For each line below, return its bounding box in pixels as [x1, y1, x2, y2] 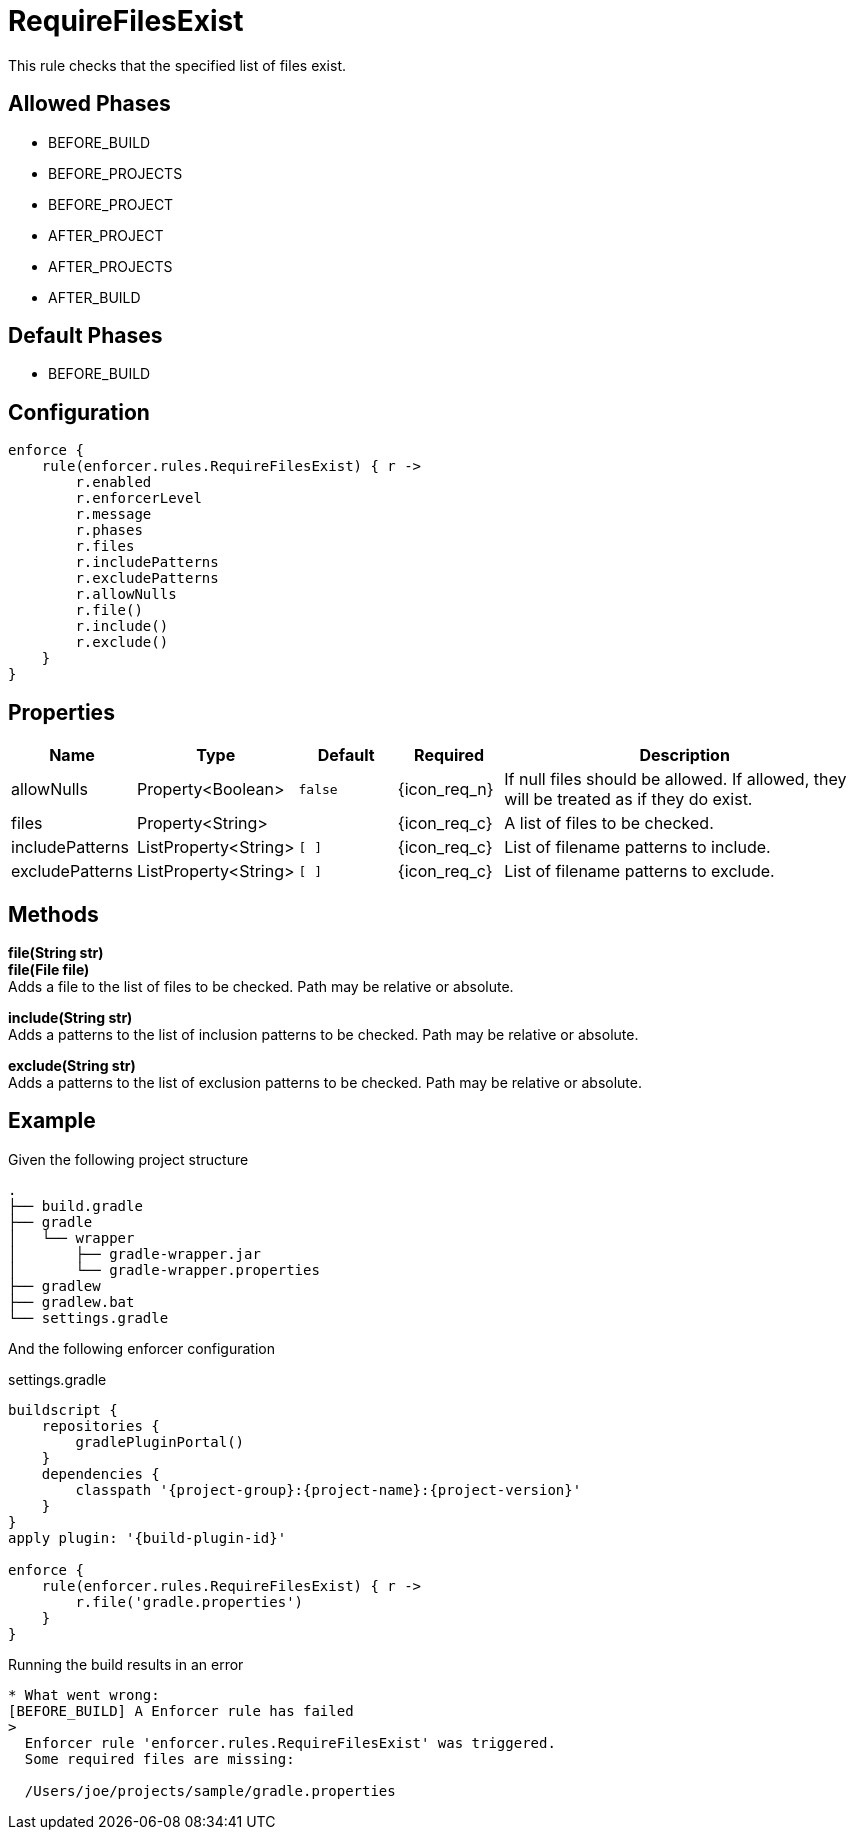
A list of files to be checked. [504, 813, 714, 834]
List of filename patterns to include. [504, 837, 771, 858]
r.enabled [75, 474, 152, 491]
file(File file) [8, 960, 90, 978]
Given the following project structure [8, 1150, 249, 1168]
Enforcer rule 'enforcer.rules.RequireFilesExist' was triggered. [24, 1734, 556, 1751]
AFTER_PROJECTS [48, 257, 173, 275]
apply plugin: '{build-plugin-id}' [8, 1529, 287, 1546]
